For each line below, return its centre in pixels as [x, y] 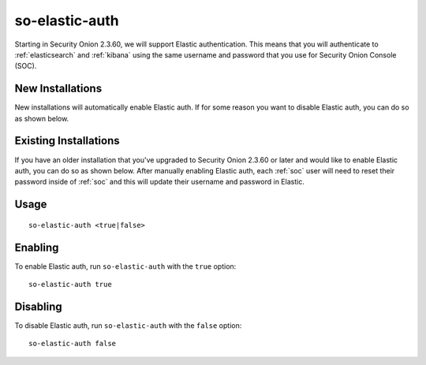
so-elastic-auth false [73, 344]
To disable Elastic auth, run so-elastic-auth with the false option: [128, 325]
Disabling [38, 306]
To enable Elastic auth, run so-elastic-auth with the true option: [125, 266]
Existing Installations [67, 141]
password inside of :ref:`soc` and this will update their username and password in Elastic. [160, 182]
